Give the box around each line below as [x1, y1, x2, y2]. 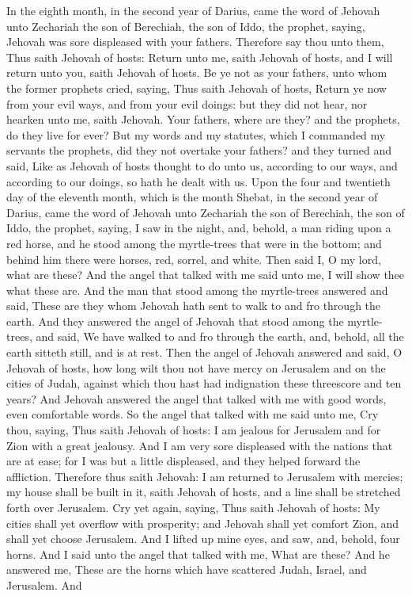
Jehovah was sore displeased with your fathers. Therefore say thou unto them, [6, 33, 384, 50]
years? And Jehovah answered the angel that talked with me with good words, [6, 390, 387, 407]
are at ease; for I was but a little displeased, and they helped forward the [6, 453, 361, 469]
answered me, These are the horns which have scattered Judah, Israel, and [6, 561, 367, 578]
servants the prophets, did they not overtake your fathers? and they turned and [6, 142, 392, 159]
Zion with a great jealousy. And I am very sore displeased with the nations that [6, 437, 393, 453]
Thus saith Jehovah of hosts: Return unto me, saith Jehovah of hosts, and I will [6, 48, 393, 65]
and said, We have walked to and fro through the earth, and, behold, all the [36, 328, 404, 345]
